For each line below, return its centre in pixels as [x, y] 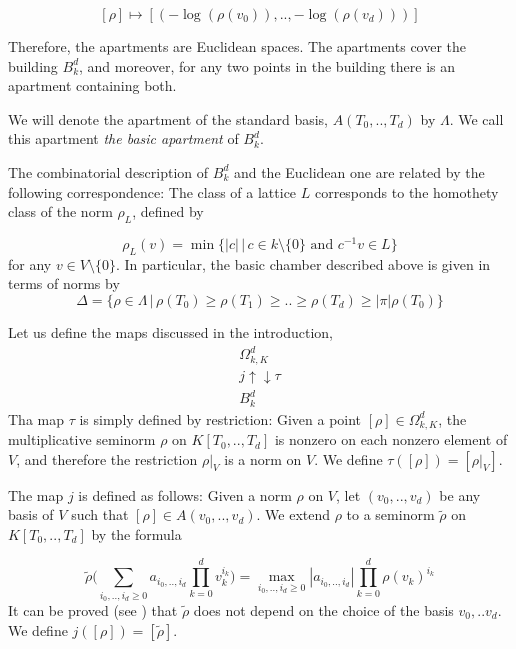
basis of [31, 514]
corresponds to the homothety [406, 191]
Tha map [36, 418]
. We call [476, 118]
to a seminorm [390, 514]
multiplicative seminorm [82, 439]
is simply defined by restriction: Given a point [220, 418]
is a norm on [263, 458]
